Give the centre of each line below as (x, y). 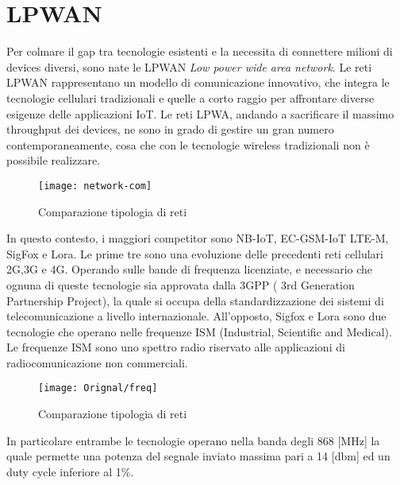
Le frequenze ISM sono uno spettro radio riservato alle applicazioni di (176, 347)
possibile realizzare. (54, 160)
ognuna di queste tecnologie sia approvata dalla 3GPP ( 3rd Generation (181, 284)
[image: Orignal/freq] (98, 388)
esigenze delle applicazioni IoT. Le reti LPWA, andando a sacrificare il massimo (200, 113)
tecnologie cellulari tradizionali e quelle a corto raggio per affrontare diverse (190, 97)
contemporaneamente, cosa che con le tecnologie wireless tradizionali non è (188, 144)
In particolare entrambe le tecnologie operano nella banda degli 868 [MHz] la (193, 440)
